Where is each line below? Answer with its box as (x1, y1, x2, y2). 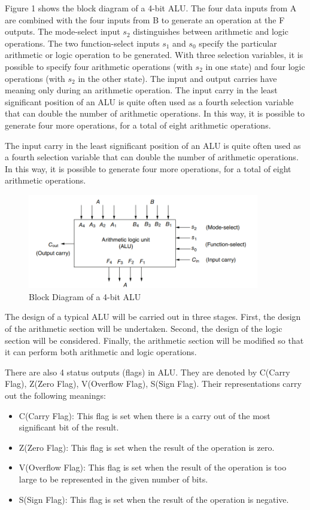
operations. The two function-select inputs (5, 36, 160, 49)
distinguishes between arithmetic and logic (133, 25, 288, 38)
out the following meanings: (5, 389, 106, 401)
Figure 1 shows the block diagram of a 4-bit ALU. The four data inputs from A (5, 2, 297, 14)
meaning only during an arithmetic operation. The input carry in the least (5, 84, 278, 96)
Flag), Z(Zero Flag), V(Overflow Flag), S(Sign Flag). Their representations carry (5, 377, 302, 390)
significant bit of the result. (19, 421, 119, 433)
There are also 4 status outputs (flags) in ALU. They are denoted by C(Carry (5, 365, 290, 378)
